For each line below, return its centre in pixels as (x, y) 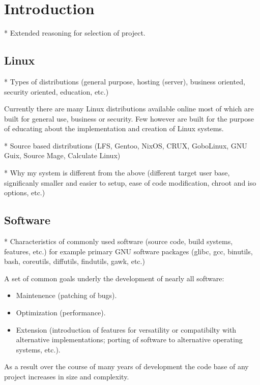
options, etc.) (25, 192)
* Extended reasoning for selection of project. (75, 33)
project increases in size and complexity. (67, 376)
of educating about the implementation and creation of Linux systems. (114, 128)
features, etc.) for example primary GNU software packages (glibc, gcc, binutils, (128, 251)
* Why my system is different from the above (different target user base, (117, 173)
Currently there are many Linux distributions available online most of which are (129, 109)
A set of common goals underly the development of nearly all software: (114, 278)
